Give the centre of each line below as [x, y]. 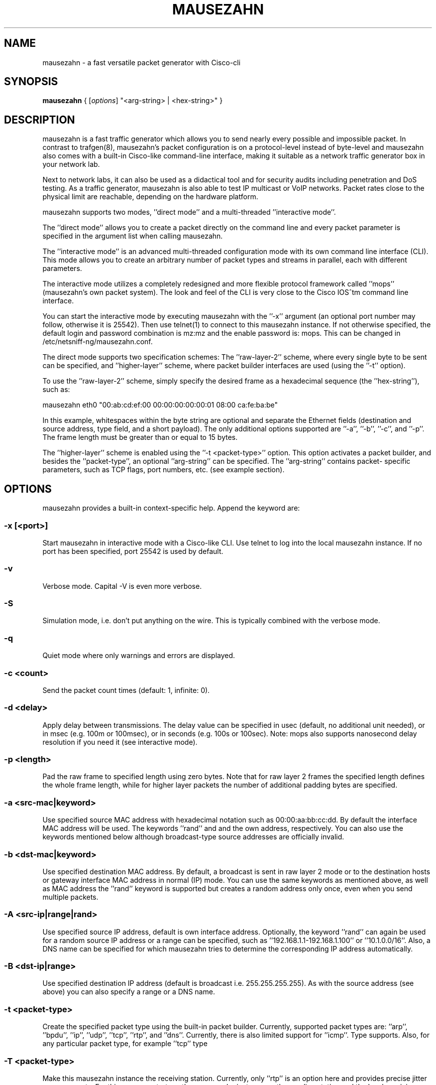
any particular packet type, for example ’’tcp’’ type [125, 1044]
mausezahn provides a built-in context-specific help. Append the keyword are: [171, 508]
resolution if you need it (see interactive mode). [120, 742]
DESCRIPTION [40, 120]
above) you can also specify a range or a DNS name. [129, 992]
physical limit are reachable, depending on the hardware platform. [150, 197]
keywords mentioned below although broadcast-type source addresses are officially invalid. [193, 837]
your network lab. [71, 164]
